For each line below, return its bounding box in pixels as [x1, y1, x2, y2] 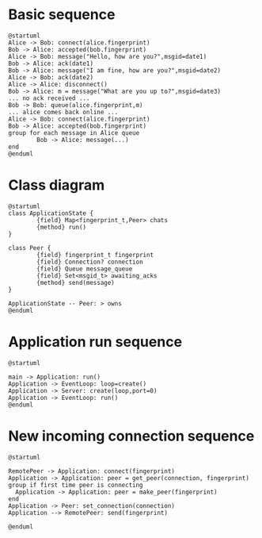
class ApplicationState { [8, 209, 93, 217]
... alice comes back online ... [8, 108, 119, 116]
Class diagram [8, 176, 105, 194]
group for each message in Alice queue [8, 129, 140, 136]
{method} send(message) [36, 279, 115, 286]
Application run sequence [8, 333, 183, 351]
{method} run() [36, 223, 87, 231]
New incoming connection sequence [8, 427, 255, 445]
